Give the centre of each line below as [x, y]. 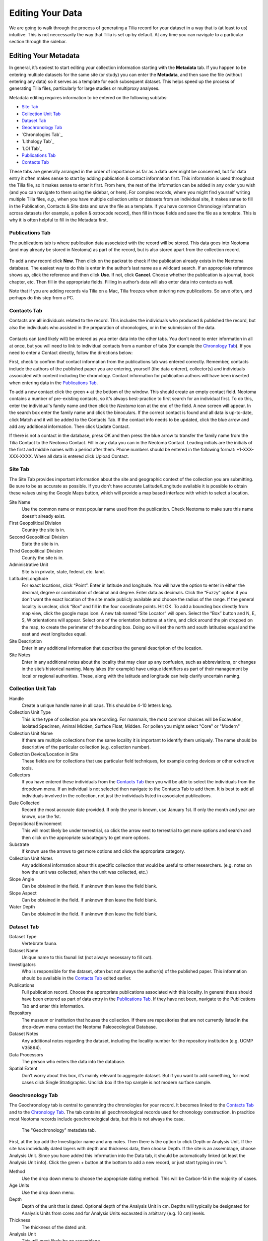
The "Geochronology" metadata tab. [59, 1130]
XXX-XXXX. [21, 456]
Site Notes [20, 655]
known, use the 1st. [41, 817]
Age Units [19, 1185]
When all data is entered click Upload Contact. [81, 456]
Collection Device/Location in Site [44, 754]
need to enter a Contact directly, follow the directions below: [71, 353]
